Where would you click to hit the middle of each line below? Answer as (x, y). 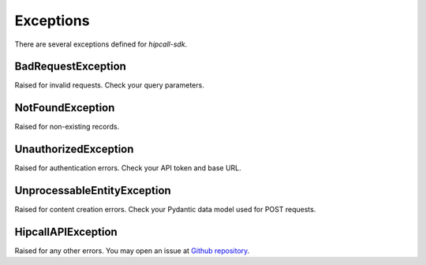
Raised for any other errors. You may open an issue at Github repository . (132, 251)
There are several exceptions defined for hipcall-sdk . (101, 44)
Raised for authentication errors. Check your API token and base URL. (128, 168)
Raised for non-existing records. (67, 127)
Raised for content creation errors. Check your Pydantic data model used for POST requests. (165, 210)
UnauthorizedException (74, 149)
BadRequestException (70, 67)
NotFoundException (65, 108)
